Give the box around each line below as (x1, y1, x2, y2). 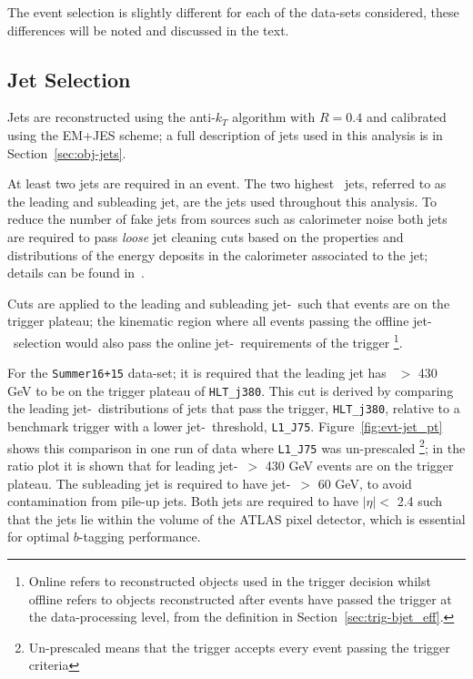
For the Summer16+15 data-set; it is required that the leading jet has (7, 363, 387, 382)
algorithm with (232, 107, 316, 127)
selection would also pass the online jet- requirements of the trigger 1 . (13, 329, 403, 351)
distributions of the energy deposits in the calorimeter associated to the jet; (7, 245, 428, 264)
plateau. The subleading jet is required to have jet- (7, 473, 291, 492)
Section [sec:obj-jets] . (7, 143, 126, 162)
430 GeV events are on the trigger (265, 456, 454, 475)
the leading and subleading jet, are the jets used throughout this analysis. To (7, 191, 437, 210)
